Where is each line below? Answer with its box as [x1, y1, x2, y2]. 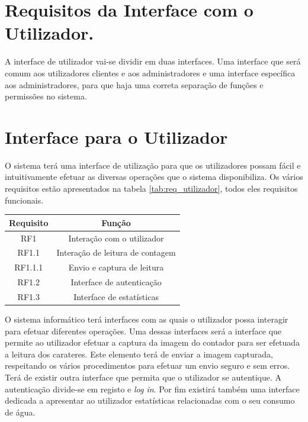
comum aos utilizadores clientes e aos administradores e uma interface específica [5, 66, 296, 79]
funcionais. [5, 194, 44, 206]
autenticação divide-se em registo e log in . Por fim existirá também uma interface [5, 382, 300, 395]
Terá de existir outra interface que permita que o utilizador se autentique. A [5, 371, 282, 383]
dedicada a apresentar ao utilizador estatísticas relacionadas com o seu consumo [5, 394, 295, 407]
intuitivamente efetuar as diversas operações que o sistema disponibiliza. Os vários [5, 170, 303, 183]
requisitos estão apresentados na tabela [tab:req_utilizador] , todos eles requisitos [5, 182, 298, 194]
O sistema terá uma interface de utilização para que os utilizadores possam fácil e [5, 159, 301, 171]
